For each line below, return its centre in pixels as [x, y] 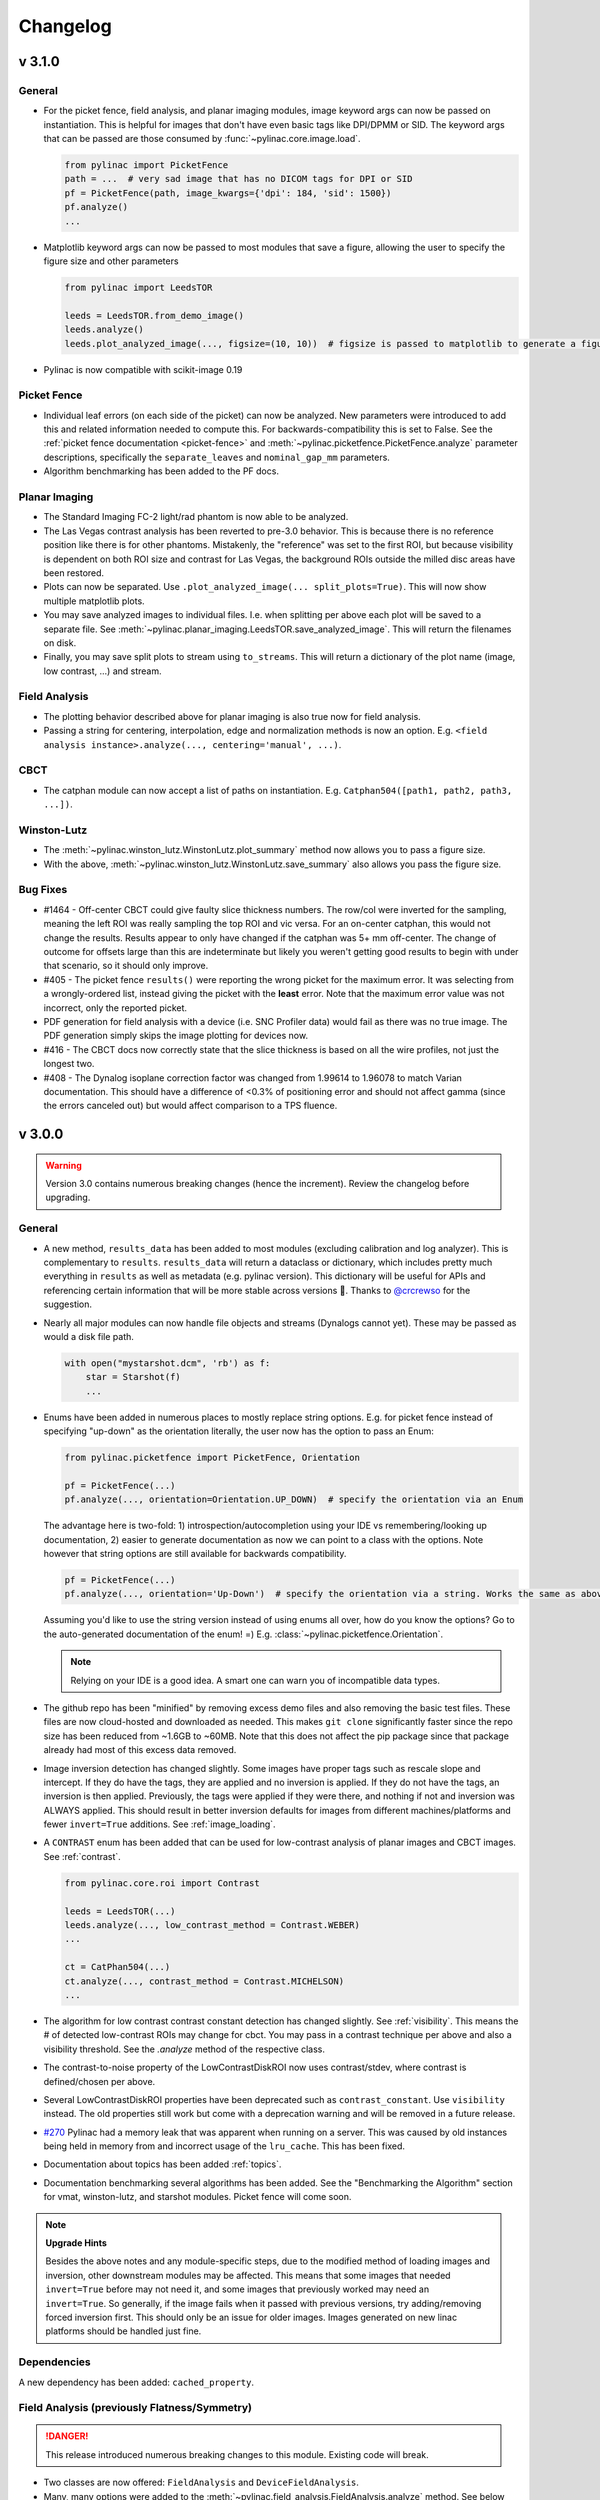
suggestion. [68, 1304]
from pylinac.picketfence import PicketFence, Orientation [212, 1458]
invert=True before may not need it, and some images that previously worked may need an [237, 2289]
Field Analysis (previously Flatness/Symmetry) [135, 2408]
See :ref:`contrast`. [82, 1856]
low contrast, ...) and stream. [102, 671]
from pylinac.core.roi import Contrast [162, 1883]
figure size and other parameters [111, 261]
